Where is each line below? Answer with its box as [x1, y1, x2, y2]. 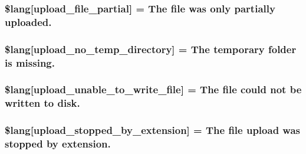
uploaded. [5, 14, 52, 29]
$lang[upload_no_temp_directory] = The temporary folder [5, 41, 297, 56]
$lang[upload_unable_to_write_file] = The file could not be [5, 82, 302, 97]
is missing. [5, 55, 55, 70]
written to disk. [5, 96, 80, 110]
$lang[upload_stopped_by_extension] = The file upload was [5, 123, 300, 137]
